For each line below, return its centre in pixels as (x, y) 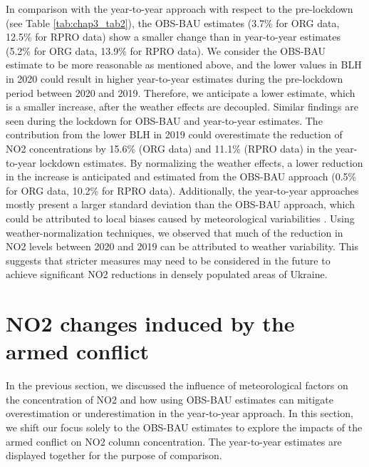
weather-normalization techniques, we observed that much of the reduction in (175, 232)
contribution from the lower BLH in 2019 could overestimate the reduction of (174, 134)
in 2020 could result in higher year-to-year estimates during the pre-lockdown (175, 78)
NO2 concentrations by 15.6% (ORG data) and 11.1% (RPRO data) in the (169, 148)
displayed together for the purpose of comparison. (114, 455)
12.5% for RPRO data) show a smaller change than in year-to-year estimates (173, 37)
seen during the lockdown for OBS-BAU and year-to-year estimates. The (164, 120)
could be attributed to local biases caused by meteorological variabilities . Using (180, 218)
